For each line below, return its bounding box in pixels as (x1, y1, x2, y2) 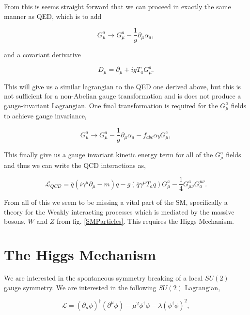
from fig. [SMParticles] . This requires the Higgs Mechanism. (56, 216, 234, 226)
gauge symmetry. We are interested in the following (4, 282, 156, 292)
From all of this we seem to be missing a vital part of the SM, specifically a (4, 197, 228, 207)
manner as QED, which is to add (4, 11, 102, 21)
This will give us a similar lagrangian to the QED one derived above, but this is (4, 81, 241, 91)
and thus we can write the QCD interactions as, (4, 160, 146, 170)
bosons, (4, 216, 26, 226)
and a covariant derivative (4, 50, 81, 60)
